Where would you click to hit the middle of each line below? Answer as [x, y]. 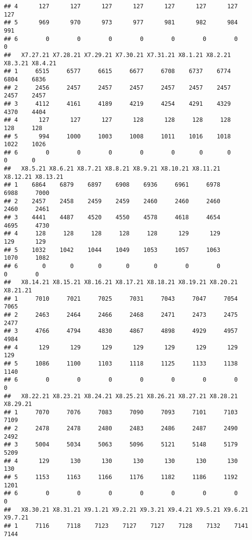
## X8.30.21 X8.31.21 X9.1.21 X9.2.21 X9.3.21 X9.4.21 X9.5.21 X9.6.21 [126, 510]
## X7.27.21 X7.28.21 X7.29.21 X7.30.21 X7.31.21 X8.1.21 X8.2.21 [117, 55]
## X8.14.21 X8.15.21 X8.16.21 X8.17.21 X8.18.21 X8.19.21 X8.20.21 [121, 282]
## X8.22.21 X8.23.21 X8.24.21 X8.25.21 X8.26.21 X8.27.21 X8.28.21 [121, 396]
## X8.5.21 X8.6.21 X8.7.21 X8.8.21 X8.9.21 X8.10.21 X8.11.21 [112, 169]
